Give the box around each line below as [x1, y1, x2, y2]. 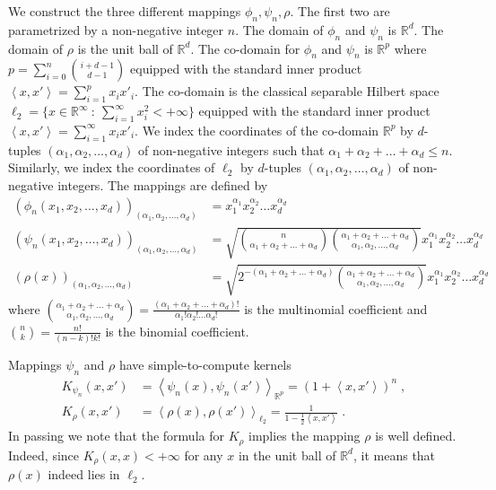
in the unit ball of [238, 445, 336, 464]
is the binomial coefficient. [105, 321, 249, 340]
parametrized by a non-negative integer [8, 20, 224, 39]
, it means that [353, 445, 436, 464]
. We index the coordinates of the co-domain [135, 120, 379, 139]
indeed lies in [48, 465, 120, 484]
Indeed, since [8, 445, 80, 464]
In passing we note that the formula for [8, 426, 224, 445]
